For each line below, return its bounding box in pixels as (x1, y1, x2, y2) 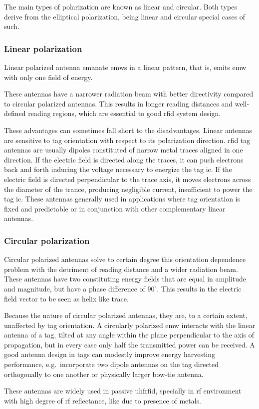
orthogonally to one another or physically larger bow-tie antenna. (4, 368, 204, 379)
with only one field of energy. (4, 71, 93, 82)
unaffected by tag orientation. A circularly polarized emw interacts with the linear (4, 319, 256, 330)
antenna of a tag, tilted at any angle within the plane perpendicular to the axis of (4, 329, 255, 340)
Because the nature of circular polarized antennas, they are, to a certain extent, (4, 310, 248, 320)
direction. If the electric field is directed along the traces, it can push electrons (4, 154, 244, 164)
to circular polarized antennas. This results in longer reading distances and (4, 98, 233, 108)
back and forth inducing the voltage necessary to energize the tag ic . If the (4, 164, 232, 174)
